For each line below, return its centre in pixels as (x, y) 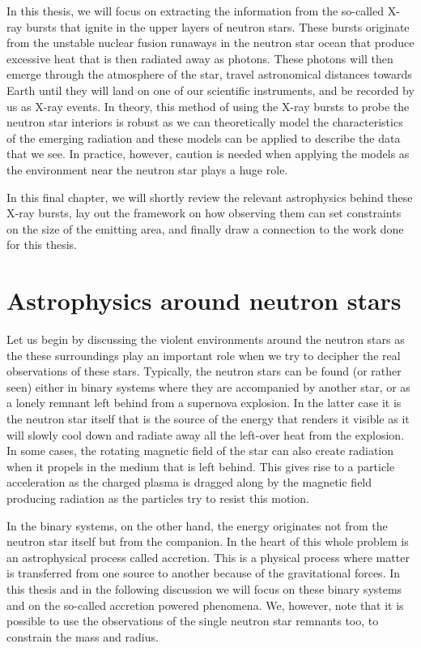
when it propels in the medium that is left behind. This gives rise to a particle (201, 466)
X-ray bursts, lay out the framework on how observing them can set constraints (204, 213)
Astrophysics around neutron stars (204, 300)
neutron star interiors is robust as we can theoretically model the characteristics (205, 122)
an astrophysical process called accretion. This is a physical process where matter (208, 557)
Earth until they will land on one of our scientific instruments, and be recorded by (210, 90)
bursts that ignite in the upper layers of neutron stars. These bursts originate (218, 26)
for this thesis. (42, 245)
